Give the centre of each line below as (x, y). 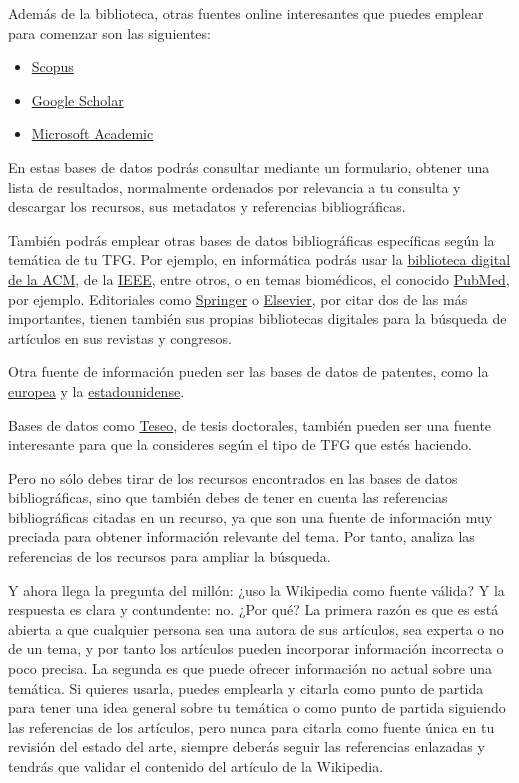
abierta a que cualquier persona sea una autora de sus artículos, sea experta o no (256, 628)
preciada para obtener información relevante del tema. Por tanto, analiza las (241, 536)
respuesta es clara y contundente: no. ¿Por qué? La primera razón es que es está (253, 609)
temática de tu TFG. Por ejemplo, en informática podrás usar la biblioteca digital (259, 259)
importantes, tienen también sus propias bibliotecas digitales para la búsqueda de (257, 318)
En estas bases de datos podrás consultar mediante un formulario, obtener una (249, 166)
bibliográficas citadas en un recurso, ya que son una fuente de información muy (250, 516)
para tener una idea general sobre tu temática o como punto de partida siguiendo (257, 707)
